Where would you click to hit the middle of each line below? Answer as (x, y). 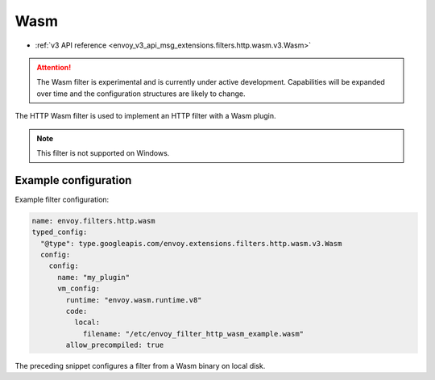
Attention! (54, 67)
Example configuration (73, 180)
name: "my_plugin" (94, 277)
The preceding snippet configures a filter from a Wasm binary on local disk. (140, 366)
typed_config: (60, 232)
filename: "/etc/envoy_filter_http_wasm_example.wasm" (193, 334)
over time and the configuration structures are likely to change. (141, 94)
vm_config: (79, 289)
